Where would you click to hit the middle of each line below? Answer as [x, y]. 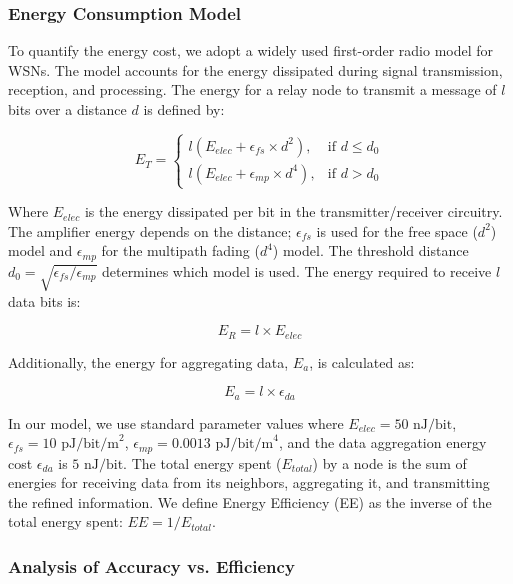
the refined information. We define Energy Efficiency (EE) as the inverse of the [250, 501]
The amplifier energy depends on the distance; [150, 230]
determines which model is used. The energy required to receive [296, 270]
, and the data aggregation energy [382, 442]
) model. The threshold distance [370, 250]
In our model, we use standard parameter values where [176, 422]
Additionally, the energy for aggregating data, [148, 361]
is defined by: [184, 109]
